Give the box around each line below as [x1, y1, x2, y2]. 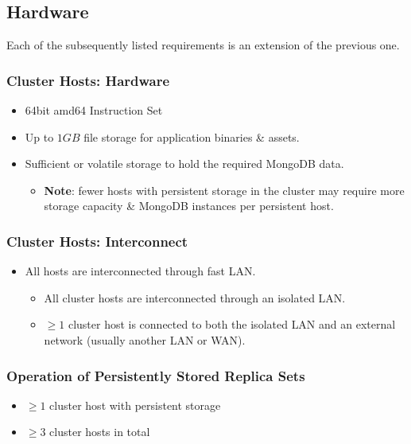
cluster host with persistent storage [49, 396, 221, 413]
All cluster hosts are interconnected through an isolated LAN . [44, 289, 346, 306]
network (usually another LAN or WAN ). [44, 331, 246, 348]
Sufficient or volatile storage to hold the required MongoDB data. [25, 155, 344, 172]
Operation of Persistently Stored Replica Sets [6, 365, 305, 385]
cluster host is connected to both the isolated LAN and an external [68, 316, 396, 333]
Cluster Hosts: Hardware [6, 70, 170, 90]
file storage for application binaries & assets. [83, 128, 300, 145]
